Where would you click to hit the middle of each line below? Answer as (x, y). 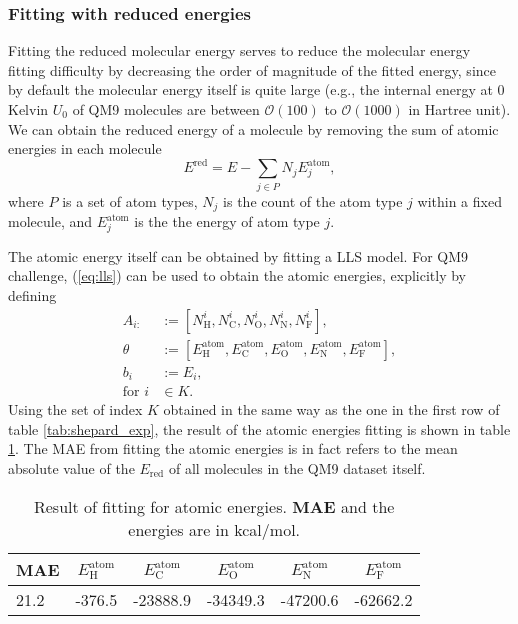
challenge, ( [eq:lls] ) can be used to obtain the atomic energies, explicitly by (237, 275)
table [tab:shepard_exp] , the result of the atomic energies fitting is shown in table (259, 428)
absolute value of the (71, 467)
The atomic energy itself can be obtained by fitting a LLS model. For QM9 (238, 255)
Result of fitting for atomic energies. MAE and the (214, 506)
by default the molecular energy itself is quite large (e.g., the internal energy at (250, 89)
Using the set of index (75, 409)
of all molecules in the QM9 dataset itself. (297, 467)
